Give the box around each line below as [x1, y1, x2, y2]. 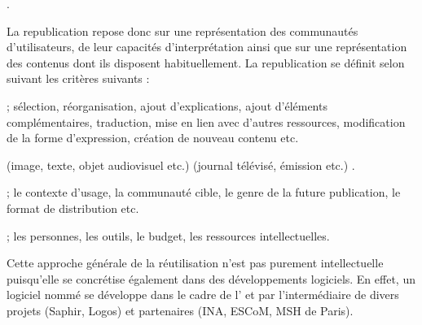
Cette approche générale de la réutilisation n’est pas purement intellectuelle [7, 254, 384, 271]
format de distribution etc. [7, 199, 139, 216]
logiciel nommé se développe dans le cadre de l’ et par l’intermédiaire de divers [7, 286, 399, 303]
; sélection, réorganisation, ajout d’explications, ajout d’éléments [7, 97, 327, 114]
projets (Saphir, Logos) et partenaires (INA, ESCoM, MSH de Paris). [7, 301, 354, 318]
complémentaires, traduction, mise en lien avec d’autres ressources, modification [7, 113, 406, 130]
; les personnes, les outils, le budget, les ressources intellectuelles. [7, 227, 330, 244]
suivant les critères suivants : [7, 70, 150, 87]
